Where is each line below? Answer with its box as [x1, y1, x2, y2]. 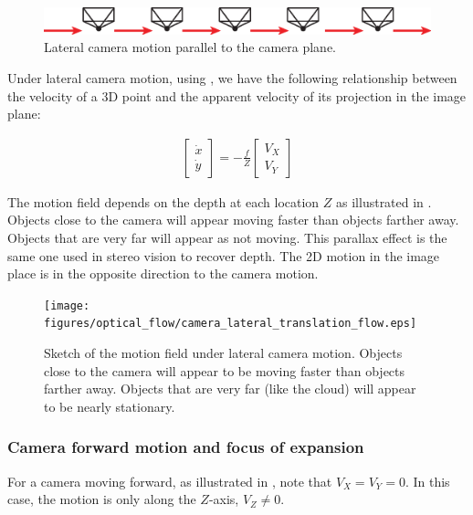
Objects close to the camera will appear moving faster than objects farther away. [7, 210, 459, 229]
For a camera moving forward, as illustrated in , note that [7, 471, 332, 490]
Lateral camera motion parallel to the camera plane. [44, 37, 336, 57]
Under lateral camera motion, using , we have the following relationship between [7, 68, 457, 87]
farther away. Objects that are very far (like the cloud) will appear [44, 379, 416, 398]
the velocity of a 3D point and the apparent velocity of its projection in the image [7, 86, 467, 105]
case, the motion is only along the [7, 489, 196, 509]
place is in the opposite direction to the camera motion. [7, 264, 319, 283]
